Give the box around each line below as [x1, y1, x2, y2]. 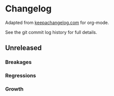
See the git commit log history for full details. [5, 29, 98, 35]
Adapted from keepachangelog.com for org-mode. [5, 19, 110, 25]
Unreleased [5, 43, 42, 52]
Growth [5, 85, 24, 92]
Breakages [5, 58, 32, 65]
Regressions [5, 72, 36, 79]
